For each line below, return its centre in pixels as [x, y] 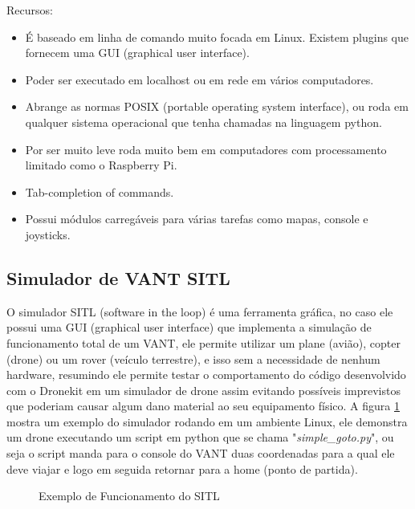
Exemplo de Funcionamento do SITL [129, 496]
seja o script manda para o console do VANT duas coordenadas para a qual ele [201, 453]
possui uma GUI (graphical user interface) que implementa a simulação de [189, 327]
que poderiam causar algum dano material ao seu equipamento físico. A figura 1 [203, 406]
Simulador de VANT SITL [118, 277]
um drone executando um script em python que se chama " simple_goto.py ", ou [200, 437]
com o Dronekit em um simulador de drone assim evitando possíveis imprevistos [203, 390]
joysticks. [48, 234]
